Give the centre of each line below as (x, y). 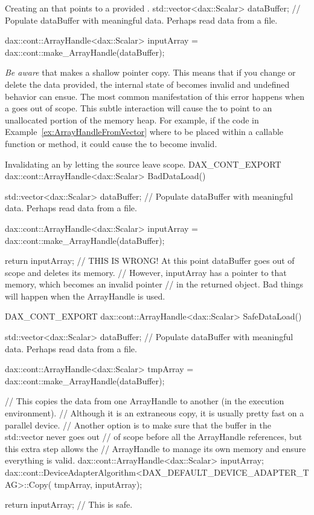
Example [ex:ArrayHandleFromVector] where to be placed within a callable (144, 132)
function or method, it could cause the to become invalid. (111, 143)
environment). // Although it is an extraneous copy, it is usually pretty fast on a (155, 413)
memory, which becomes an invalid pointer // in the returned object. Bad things (154, 284)
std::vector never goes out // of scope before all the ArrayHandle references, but (154, 437)
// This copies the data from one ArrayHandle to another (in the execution (145, 401)
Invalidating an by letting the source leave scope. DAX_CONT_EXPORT (143, 164)
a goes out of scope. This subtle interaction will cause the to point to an (139, 108)
